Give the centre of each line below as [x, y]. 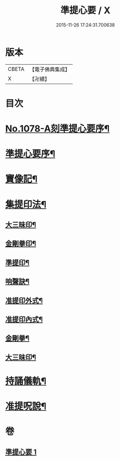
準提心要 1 [21, 452]
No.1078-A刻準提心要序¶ [57, 129]
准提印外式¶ [24, 301]
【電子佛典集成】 [50, 69]
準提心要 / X [85, 10]
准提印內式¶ [24, 319]
